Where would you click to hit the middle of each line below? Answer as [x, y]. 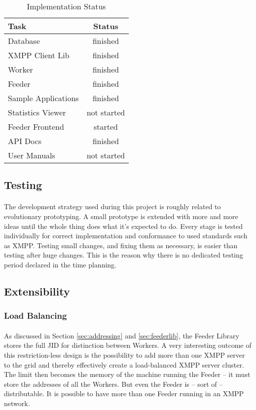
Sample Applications [43, 98]
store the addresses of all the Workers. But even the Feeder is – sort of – [113, 384]
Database [24, 41]
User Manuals [32, 155]
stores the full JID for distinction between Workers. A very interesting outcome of [128, 345]
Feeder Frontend [36, 127]
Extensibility [37, 291]
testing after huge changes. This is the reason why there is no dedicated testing [124, 255]
